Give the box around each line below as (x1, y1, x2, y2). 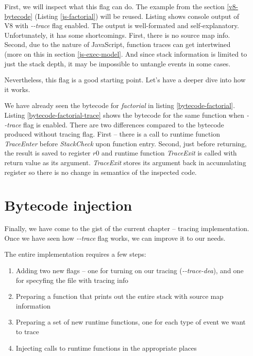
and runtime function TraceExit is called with (101, 148, 237, 158)
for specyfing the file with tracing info (16, 275, 128, 285)
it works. (4, 84, 31, 94)
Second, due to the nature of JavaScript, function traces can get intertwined (4, 39, 231, 49)
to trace (16, 326, 39, 336)
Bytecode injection (4, 195, 133, 215)
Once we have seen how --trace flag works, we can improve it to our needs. (4, 232, 226, 243)
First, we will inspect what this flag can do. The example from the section (4, 1, 225, 11)
